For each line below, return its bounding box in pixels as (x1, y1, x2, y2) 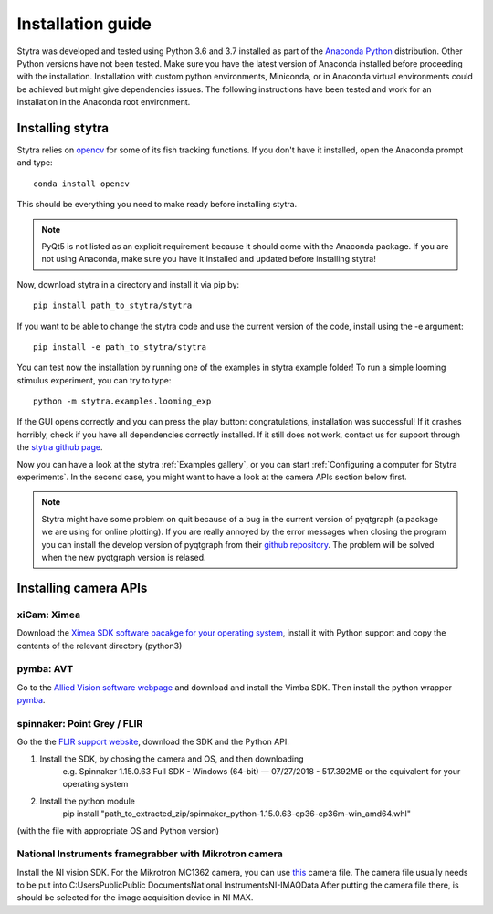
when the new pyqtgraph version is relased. (41, 552, 206, 562)
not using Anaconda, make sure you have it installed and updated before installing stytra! (41, 254, 376, 265)
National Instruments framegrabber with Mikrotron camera (16, 847, 283, 860)
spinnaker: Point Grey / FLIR (16, 717, 143, 730)
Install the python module (39, 795, 136, 806)
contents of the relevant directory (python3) (16, 640, 183, 651)
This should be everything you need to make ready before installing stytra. (16, 199, 298, 210)
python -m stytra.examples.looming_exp (33, 396, 212, 406)
